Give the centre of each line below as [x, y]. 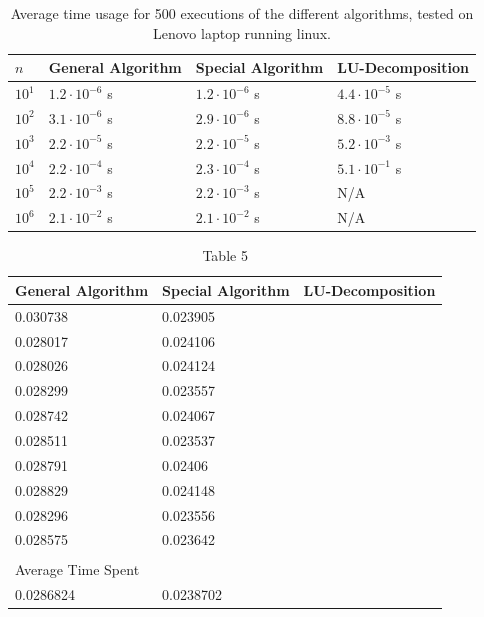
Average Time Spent [77, 569]
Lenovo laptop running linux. [242, 32]
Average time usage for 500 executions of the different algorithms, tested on [242, 13]
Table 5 [225, 255]
